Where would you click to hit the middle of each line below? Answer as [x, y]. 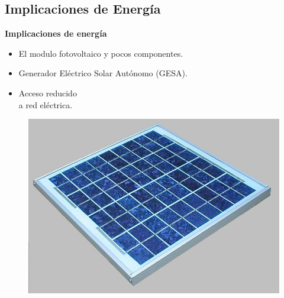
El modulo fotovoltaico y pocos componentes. [101, 53]
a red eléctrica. [46, 104]
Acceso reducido [48, 93]
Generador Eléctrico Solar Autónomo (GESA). [103, 73]
